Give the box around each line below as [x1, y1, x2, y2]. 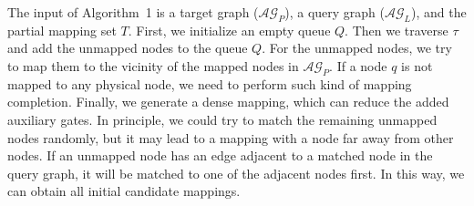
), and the [411, 3, 467, 21]
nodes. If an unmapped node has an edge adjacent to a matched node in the [7, 146, 433, 165]
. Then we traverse [345, 20, 448, 39]
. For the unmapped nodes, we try [262, 38, 452, 57]
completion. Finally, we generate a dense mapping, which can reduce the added [7, 92, 449, 111]
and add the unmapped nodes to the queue [7, 38, 248, 57]
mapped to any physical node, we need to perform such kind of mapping [7, 74, 412, 93]
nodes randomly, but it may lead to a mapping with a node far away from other [7, 128, 454, 147]
